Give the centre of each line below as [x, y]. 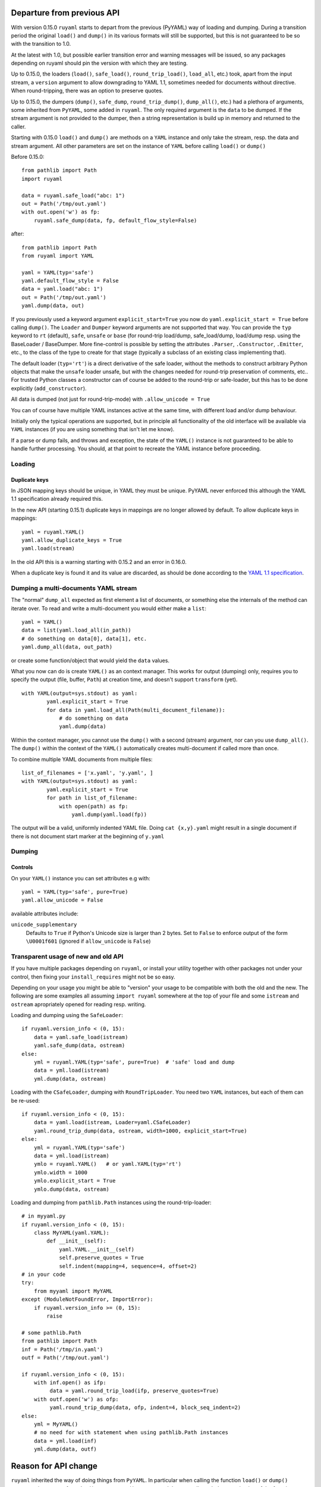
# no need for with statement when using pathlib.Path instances [131, 1433]
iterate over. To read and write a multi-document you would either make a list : [109, 608]
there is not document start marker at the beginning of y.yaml [88, 836]
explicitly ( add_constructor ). [49, 388]
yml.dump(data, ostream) [70, 1079]
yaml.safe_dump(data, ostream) [79, 1046]
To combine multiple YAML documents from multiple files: [82, 759]
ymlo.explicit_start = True [75, 1181]
